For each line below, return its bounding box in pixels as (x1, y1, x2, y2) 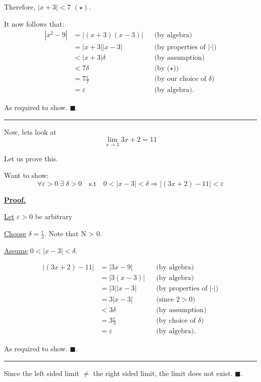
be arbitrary (35, 211, 72, 222)
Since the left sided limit (4, 368, 79, 378)
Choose (4, 228, 27, 238)
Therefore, (4, 2, 36, 12)
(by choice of (156, 317, 196, 324)
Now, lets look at (4, 126, 57, 137)
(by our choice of (154, 75, 206, 83)
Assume (4, 245, 28, 255)
